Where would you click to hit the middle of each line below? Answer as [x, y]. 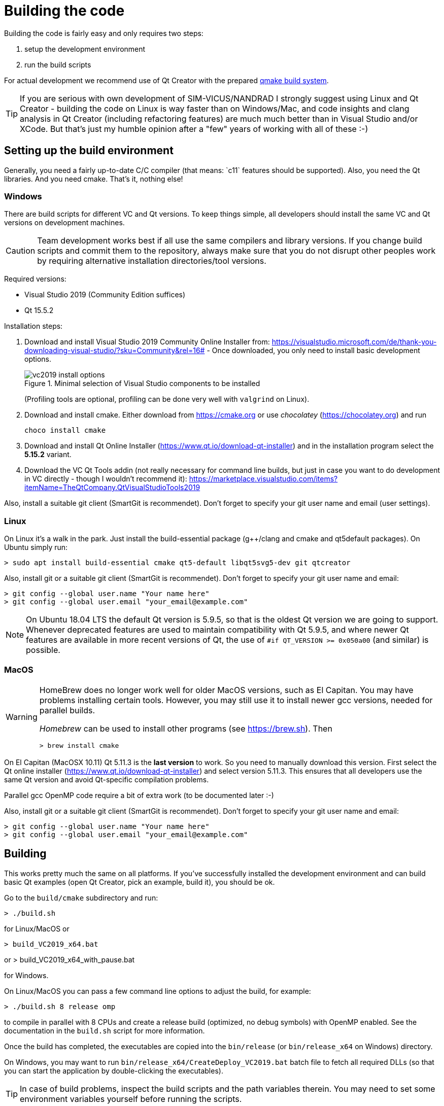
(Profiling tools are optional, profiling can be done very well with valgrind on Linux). [167, 399]
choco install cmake [65, 430]
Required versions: [35, 279]
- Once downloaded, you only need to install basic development [313, 351]
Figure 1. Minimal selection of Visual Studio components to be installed [142, 384]
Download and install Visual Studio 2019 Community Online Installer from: [147, 342]
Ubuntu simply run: [36, 547]
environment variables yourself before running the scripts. [131, 1099]
